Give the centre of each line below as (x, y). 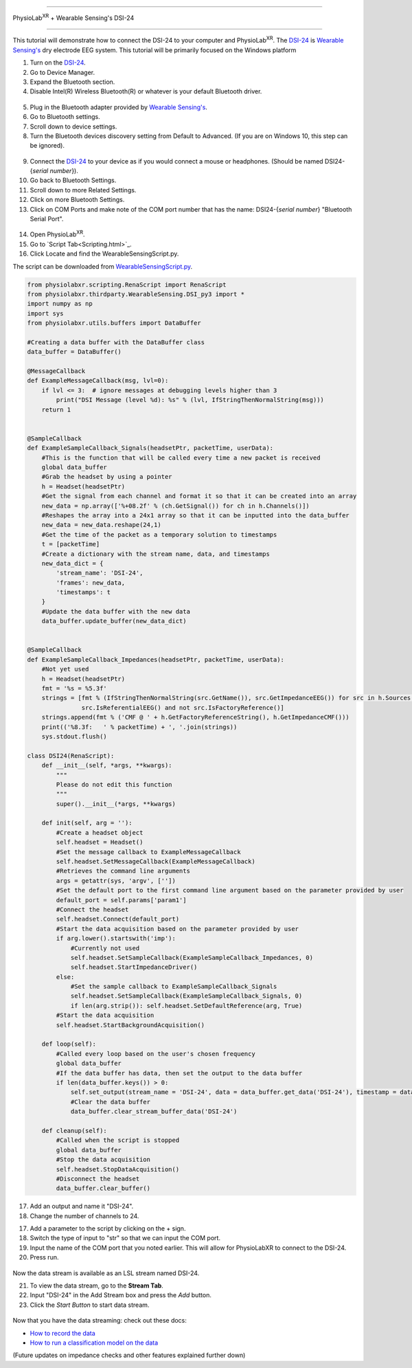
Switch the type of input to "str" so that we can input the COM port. (125, 1238)
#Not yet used (65, 669)
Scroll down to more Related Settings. (83, 190)
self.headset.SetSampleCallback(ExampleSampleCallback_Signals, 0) (186, 996)
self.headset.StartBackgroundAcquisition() (130, 1025)
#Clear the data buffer (111, 1102)
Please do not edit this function (114, 784)
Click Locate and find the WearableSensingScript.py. (104, 254)
